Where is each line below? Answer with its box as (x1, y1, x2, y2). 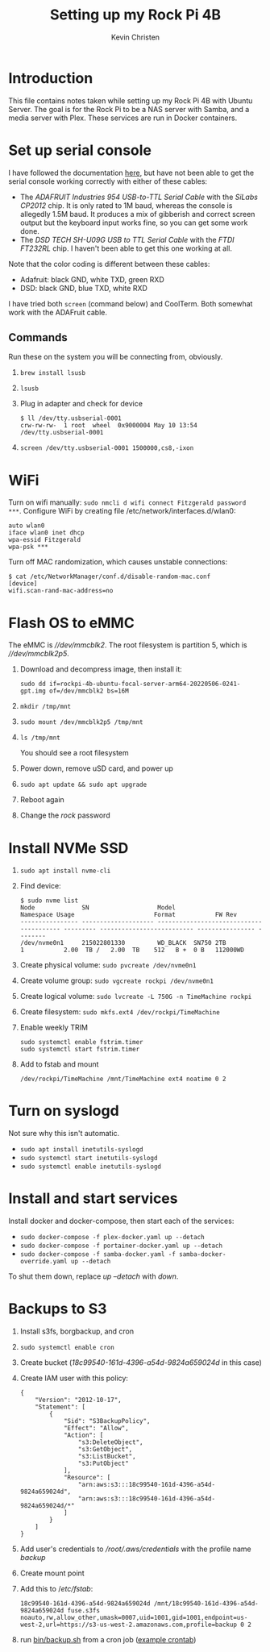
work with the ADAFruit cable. (8, 307, 107, 317)
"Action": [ (63, 1431, 104, 1440)
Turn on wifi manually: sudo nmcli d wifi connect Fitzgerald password (8, 497, 247, 507)
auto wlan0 (8, 522, 45, 530)
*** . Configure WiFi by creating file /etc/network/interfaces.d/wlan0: (8, 506, 236, 516)
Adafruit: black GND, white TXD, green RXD (19, 274, 164, 284)
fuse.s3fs (67, 1607, 101, 1615)
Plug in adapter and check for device (19, 399, 143, 409)
